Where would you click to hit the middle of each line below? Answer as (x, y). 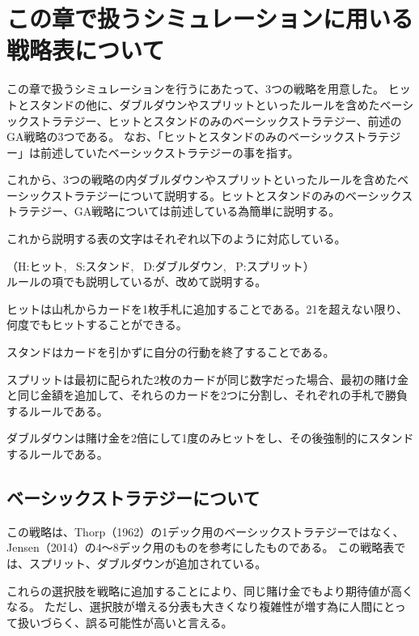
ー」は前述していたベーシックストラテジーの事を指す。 (153, 152)
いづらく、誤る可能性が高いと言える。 (131, 622)
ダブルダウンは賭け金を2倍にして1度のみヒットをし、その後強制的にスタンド (210, 438)
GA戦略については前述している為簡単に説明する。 (207, 211)
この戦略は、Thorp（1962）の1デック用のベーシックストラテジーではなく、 (205, 531)
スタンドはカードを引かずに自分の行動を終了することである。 (171, 352)
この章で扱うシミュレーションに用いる (210, 18)
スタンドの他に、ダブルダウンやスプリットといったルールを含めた (204, 104)
